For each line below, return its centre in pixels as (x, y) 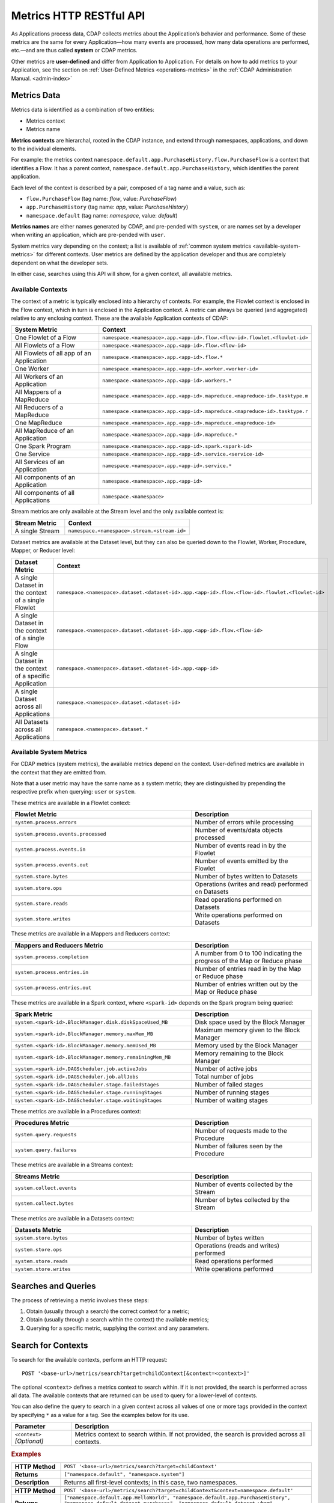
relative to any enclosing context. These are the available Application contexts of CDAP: (120, 318)
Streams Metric (37, 1177)
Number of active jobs (226, 1069)
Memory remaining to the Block (239, 1053)
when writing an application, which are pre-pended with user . (88, 235)
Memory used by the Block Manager (246, 1045)
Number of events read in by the (241, 846)
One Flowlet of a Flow (46, 338)
